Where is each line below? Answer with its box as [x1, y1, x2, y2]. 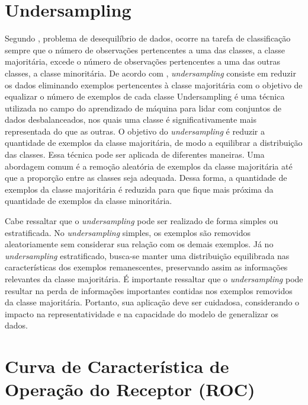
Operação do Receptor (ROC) [5, 377, 255, 401]
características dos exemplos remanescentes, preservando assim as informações [5, 261, 288, 273]
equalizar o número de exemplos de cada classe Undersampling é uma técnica [5, 90, 285, 103]
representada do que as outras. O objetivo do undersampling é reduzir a [5, 125, 265, 137]
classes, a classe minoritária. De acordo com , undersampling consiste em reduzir [5, 66, 296, 79]
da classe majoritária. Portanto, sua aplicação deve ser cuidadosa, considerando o [5, 296, 300, 308]
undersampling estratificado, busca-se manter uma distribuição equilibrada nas [5, 249, 290, 262]
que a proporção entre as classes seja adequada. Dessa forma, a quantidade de [5, 171, 287, 184]
